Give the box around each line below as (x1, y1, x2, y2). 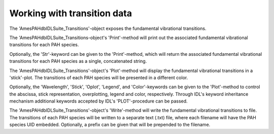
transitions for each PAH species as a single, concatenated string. (9, 58, 147, 64)
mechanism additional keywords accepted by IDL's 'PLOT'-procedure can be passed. (9, 98, 188, 104)
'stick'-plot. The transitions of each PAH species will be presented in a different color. (9, 74, 188, 81)
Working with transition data (9, 8, 132, 19)
